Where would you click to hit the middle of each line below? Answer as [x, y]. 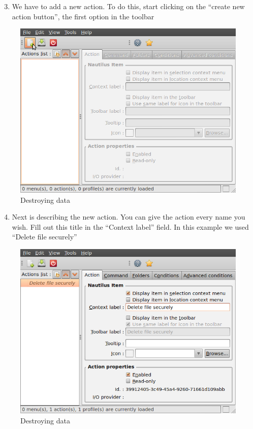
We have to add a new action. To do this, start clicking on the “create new [128, 6]
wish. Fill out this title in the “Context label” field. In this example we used [130, 226]
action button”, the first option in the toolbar [83, 16]
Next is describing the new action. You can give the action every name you [129, 217]
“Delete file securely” [44, 237]
